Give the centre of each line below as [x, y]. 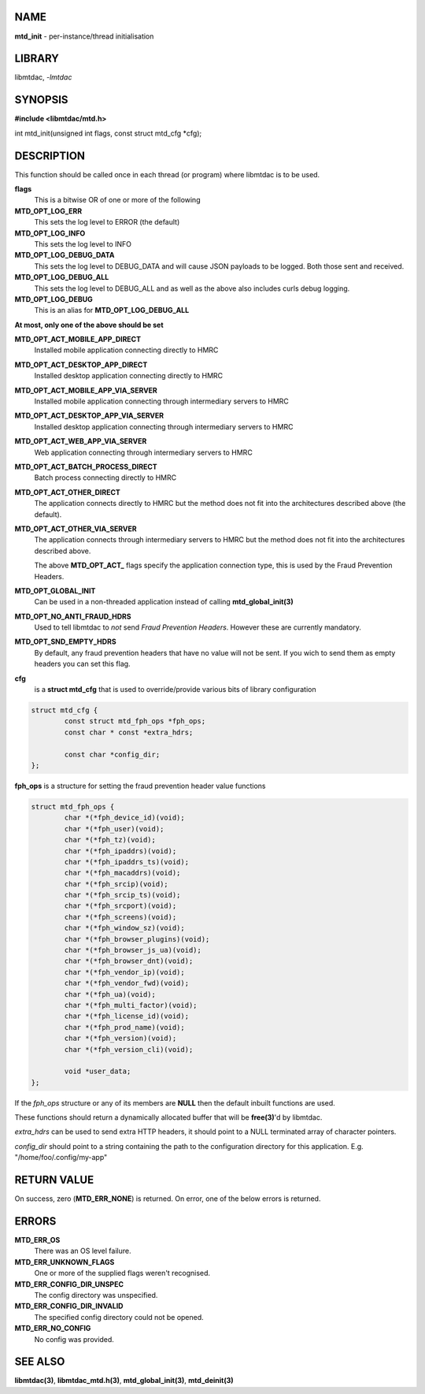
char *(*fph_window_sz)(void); [124, 928]
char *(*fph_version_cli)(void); [129, 1049]
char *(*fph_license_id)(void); [126, 1016]
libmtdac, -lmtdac [43, 77]
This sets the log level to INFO [83, 243]
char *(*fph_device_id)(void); [124, 818]
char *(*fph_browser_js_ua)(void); [133, 950]
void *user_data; [98, 1071]
